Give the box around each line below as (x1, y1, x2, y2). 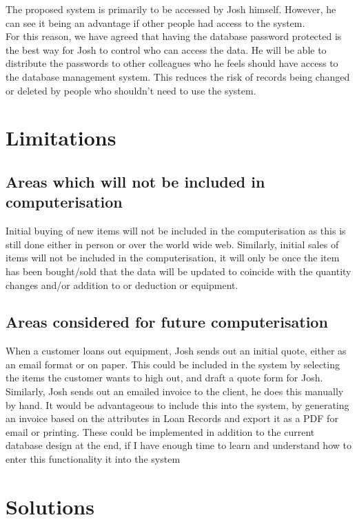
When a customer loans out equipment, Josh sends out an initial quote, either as (6, 343, 347, 358)
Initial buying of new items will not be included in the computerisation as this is (6, 223, 346, 238)
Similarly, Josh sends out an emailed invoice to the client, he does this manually (6, 384, 344, 399)
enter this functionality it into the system (6, 452, 181, 466)
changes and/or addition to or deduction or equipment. (6, 277, 238, 292)
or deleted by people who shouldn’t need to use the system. (6, 83, 256, 97)
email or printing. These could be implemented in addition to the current (6, 424, 315, 439)
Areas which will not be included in (6, 170, 265, 192)
